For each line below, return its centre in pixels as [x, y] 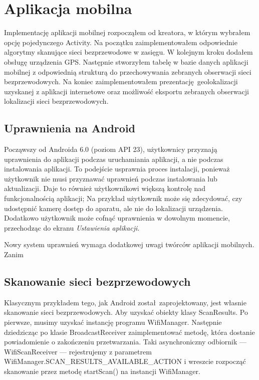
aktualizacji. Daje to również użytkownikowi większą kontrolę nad [105, 188]
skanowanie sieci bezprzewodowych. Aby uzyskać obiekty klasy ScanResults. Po [126, 312]
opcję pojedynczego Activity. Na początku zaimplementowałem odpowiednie [121, 42]
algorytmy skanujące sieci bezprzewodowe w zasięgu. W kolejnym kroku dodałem [128, 52]
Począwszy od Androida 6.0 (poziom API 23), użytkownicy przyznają [111, 149]
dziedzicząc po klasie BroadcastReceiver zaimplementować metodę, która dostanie [129, 332]
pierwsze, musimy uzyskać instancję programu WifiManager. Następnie [113, 322]
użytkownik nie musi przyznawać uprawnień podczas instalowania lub [111, 178]
